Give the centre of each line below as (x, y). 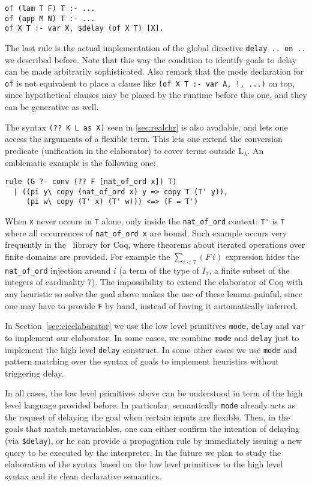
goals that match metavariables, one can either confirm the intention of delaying (152, 429)
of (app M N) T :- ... (50, 18)
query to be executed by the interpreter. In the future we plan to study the (143, 452)
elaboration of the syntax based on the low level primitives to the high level (144, 464)
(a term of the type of (159, 270)
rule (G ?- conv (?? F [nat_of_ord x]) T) (91, 182)
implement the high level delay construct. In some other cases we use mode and (151, 349)
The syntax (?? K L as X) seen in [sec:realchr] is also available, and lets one (146, 127)
